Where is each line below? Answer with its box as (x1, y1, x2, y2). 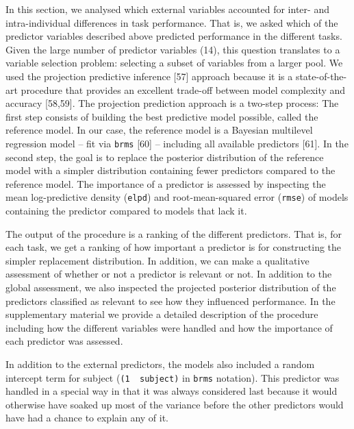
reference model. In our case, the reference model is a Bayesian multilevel (5, 123, 313, 137)
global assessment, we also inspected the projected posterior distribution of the (5, 280, 336, 294)
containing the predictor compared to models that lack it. (5, 204, 247, 218)
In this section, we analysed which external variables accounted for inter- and (5, 2, 329, 16)
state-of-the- (295, 69, 347, 83)
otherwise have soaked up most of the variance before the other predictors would (5, 397, 344, 411)
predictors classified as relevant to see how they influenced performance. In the (5, 293, 336, 308)
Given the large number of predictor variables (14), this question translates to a (5, 42, 340, 56)
